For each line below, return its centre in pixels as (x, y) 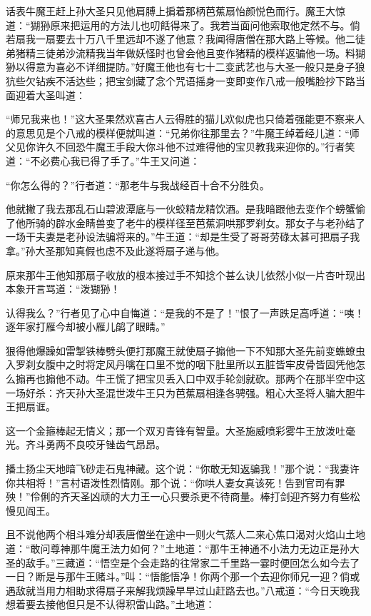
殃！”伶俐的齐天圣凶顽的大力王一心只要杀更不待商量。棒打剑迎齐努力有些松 (183, 496)
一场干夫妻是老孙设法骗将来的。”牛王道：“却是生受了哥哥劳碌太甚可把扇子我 (183, 237)
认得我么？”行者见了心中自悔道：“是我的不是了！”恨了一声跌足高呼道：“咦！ (185, 312)
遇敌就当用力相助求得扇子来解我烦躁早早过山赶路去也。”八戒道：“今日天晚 (178, 590)
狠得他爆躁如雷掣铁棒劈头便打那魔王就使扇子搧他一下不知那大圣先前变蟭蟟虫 (185, 350)
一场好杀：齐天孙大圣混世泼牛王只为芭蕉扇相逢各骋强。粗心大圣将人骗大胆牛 (185, 392)
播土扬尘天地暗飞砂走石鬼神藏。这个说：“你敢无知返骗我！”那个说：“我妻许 (183, 469)
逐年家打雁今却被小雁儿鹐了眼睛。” (86, 327)
